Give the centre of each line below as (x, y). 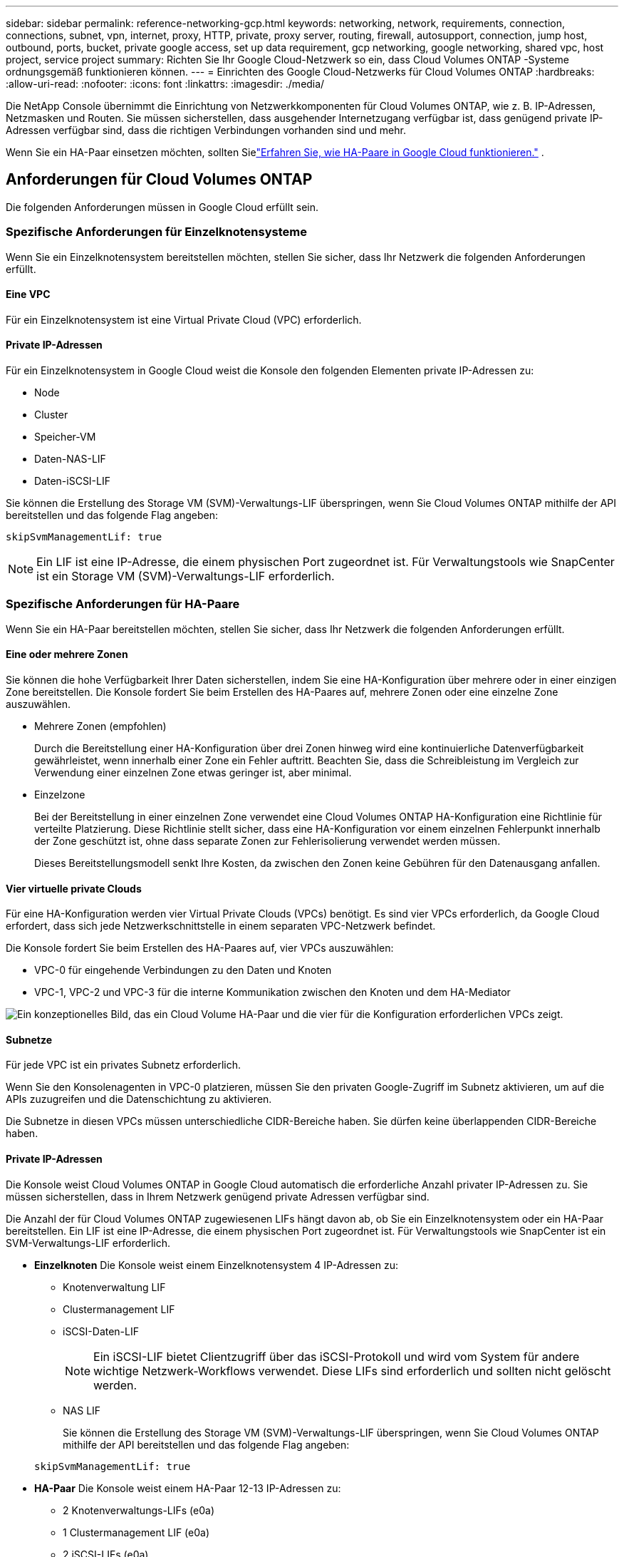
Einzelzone (60, 795)
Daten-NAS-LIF (70, 459)
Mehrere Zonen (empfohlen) (100, 726)
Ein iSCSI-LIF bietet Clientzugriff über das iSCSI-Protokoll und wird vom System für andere (337, 1356)
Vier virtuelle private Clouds (74, 888)
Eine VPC (28, 294)
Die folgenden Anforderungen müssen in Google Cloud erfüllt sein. (162, 207)
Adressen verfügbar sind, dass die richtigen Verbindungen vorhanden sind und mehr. (206, 130)
